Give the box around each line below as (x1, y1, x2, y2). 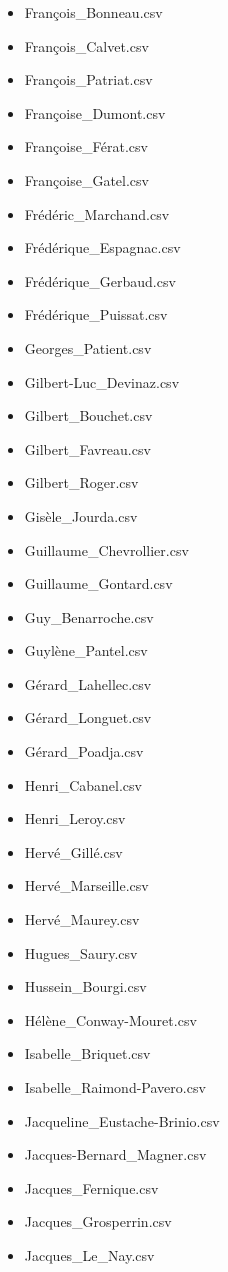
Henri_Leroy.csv (24, 808, 126, 829)
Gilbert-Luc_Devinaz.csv (24, 371, 180, 392)
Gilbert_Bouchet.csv (24, 405, 153, 426)
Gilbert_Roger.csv (24, 472, 139, 493)
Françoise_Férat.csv (24, 136, 148, 157)
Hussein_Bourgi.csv (24, 976, 147, 997)
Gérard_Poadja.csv (24, 741, 144, 762)
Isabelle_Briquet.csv (24, 1043, 151, 1064)
